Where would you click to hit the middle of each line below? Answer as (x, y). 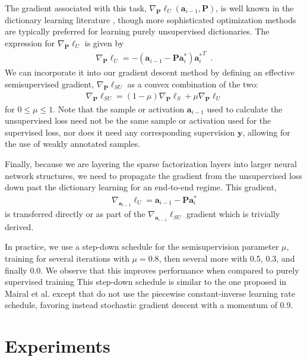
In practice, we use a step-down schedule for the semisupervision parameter (142, 247)
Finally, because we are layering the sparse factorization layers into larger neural (151, 163)
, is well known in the (255, 8)
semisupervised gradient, (50, 84)
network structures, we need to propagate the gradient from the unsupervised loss (153, 175)
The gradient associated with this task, (76, 8)
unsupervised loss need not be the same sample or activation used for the (138, 120)
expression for (30, 43)
